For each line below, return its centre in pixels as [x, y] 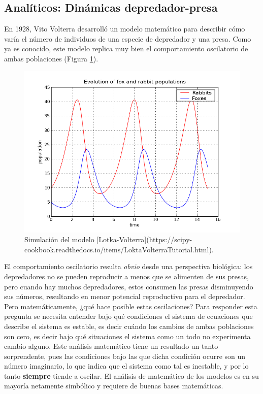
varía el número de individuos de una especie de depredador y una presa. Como [128, 38]
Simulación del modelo [59, 239]
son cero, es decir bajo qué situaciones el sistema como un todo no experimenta [127, 336]
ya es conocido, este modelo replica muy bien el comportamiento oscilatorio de [126, 48]
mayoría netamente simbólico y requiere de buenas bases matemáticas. [114, 386]
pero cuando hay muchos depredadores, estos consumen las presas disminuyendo [129, 286]
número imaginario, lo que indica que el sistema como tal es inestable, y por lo [126, 366]
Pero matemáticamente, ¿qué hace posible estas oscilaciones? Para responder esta [131, 306]
